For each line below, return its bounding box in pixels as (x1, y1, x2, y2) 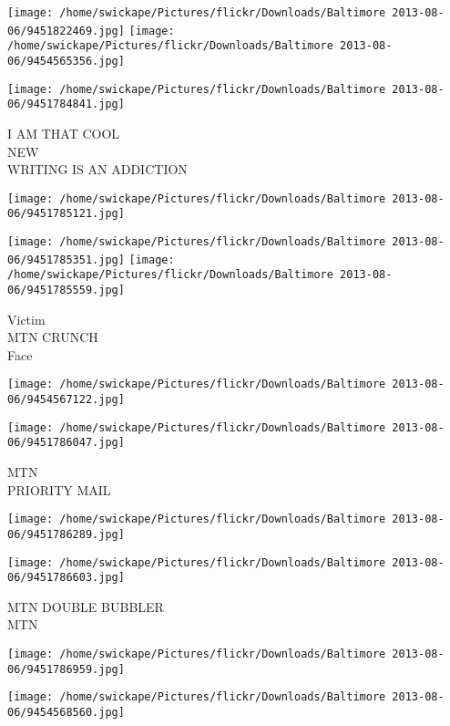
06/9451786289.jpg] (7, 527, 125, 541)
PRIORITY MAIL (7, 480, 111, 499)
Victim (7, 309, 46, 328)
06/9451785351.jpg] (7, 253, 125, 266)
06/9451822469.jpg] (7, 24, 125, 37)
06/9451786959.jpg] (7, 662, 125, 676)
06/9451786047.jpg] (7, 436, 125, 450)
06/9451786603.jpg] (7, 571, 125, 585)
